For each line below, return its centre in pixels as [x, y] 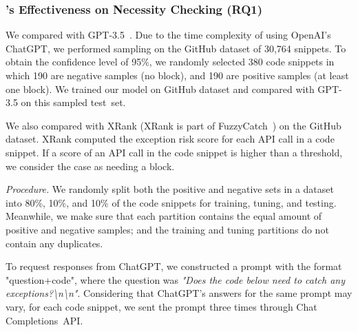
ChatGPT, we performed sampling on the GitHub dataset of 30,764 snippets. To [176, 48]
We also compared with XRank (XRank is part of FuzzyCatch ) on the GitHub [173, 125]
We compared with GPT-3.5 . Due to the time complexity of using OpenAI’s [168, 35]
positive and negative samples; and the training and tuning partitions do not [167, 229]
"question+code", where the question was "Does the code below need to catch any [176, 279]
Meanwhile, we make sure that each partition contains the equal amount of [164, 216]
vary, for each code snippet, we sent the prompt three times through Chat [161, 306]
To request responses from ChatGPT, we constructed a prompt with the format [174, 266]
